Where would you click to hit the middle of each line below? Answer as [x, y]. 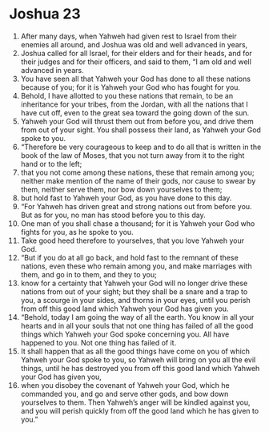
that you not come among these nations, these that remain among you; [137, 172]
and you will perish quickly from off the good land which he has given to [140, 410]
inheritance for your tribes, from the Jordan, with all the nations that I [134, 104]
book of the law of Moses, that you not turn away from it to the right [132, 155]
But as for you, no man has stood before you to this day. [113, 215]
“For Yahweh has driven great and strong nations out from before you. [136, 206]
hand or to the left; [51, 164]
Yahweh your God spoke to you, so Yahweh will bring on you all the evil [138, 359]
